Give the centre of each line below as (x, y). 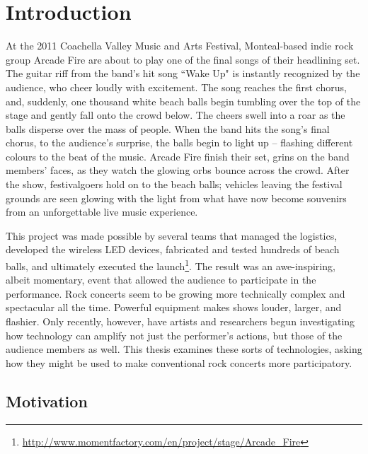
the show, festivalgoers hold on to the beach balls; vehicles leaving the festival (174, 184)
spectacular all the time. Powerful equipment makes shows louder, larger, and (174, 307)
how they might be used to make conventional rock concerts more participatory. (179, 362)
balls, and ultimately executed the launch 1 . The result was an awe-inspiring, (171, 265)
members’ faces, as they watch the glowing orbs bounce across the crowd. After (178, 170)
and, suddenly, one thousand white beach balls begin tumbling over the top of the (183, 101)
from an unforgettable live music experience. (102, 212)
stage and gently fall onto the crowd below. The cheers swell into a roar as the (176, 115)
